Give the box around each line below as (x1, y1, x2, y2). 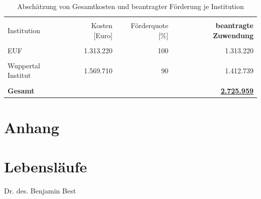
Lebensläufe (4, 156, 87, 177)
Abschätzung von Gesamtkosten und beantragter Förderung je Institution (17, 1, 244, 11)
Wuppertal (8, 60, 41, 70)
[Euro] (93, 30, 113, 40)
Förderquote (130, 20, 169, 31)
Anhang (4, 117, 59, 137)
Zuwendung (213, 30, 253, 40)
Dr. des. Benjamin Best (4, 185, 76, 196)
